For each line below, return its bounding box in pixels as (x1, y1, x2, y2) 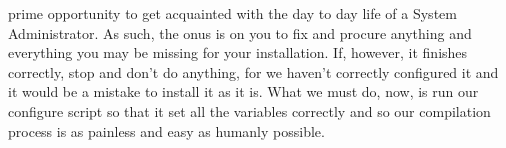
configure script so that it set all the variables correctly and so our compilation (8, 100, 491, 121)
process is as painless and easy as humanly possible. (8, 120, 325, 141)
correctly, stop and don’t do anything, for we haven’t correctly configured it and (8, 61, 499, 82)
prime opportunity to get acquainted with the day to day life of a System (8, 3, 457, 23)
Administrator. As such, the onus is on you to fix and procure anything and (8, 22, 472, 43)
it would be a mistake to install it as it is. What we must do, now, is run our (8, 81, 479, 102)
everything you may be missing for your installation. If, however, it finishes (8, 42, 468, 63)
